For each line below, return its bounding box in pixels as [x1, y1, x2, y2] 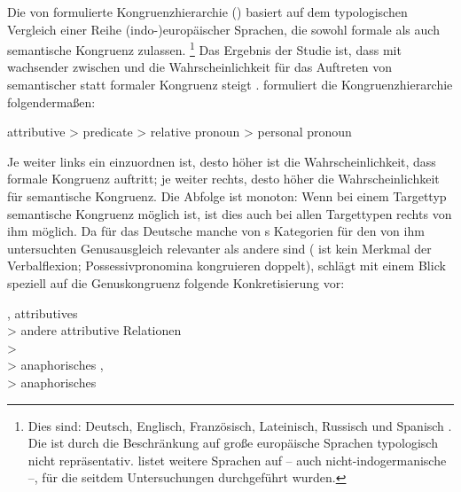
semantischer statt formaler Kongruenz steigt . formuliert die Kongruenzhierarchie [7, 75, 453, 94]
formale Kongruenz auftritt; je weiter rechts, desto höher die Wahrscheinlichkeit [7, 169, 440, 188]
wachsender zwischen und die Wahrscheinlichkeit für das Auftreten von [7, 58, 393, 76]
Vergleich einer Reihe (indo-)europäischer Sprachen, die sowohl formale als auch [7, 20, 440, 38]
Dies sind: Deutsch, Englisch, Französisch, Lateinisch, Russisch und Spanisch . [27, 416, 452, 434]
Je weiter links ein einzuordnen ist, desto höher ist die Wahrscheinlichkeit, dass [7, 152, 436, 170]
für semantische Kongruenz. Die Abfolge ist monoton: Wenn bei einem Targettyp [7, 187, 447, 205]
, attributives [7, 303, 78, 322]
